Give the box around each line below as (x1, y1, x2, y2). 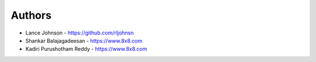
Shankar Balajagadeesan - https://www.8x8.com (25, 37, 143, 44)
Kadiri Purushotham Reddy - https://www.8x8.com (25, 46, 147, 53)
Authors (11, 9, 52, 22)
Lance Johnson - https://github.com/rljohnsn (25, 29, 134, 36)
